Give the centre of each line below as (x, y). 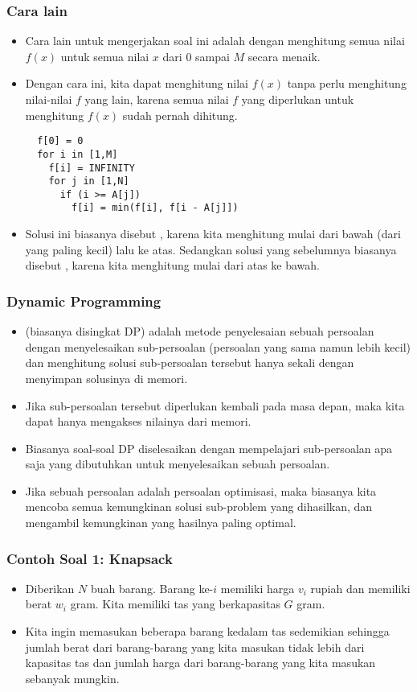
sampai (213, 56)
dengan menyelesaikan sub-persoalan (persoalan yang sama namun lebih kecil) (218, 346)
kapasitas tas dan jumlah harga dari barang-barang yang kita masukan (200, 663)
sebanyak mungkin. (72, 678)
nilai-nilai (49, 99)
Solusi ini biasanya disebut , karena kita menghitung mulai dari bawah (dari (213, 234)
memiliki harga (258, 588)
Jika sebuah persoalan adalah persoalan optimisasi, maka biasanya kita (201, 490)
